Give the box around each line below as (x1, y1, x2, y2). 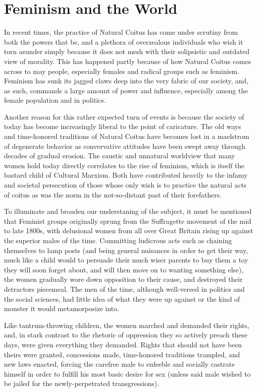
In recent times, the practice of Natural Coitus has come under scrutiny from (4, 27, 238, 37)
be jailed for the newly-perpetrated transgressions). (4, 378, 159, 389)
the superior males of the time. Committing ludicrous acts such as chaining (4, 235, 232, 245)
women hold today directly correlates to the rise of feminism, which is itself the (4, 160, 245, 170)
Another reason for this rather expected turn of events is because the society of (4, 111, 244, 122)
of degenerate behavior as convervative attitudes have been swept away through (4, 140, 246, 151)
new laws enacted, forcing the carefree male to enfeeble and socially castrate (4, 359, 235, 369)
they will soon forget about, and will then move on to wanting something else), (4, 264, 244, 274)
